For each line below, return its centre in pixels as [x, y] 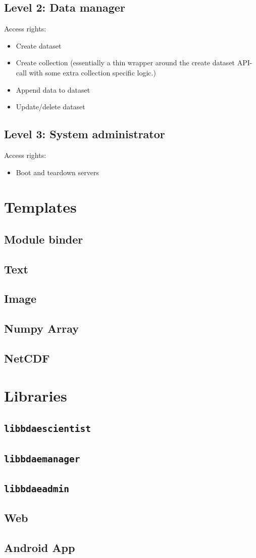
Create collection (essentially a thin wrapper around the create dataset [125, 63]
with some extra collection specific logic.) [92, 72]
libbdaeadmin [37, 489]
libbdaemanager [42, 459]
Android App [40, 548]
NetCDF [27, 358]
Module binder [44, 239]
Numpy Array [41, 328]
